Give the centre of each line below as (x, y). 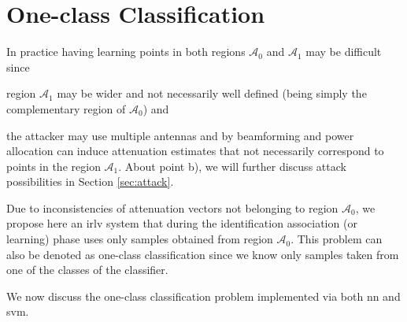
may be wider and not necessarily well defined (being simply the (212, 93)
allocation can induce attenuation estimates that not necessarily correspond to (195, 151)
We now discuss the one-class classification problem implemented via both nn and (203, 296)
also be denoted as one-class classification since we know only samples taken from (203, 254)
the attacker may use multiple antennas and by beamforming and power (180, 135)
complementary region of (66, 108)
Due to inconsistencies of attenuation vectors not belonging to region (172, 207)
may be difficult (344, 52)
